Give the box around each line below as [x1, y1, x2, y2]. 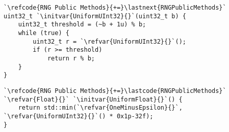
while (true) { [18, 29, 69, 37]
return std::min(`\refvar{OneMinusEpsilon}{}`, [18, 104, 183, 112]
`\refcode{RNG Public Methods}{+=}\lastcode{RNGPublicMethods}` [4, 87, 226, 94]
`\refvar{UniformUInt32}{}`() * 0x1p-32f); [4, 112, 154, 120]
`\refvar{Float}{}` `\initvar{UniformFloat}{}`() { [4, 95, 183, 103]
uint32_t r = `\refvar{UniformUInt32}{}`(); [33, 38, 186, 45]
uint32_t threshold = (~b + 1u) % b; [18, 21, 146, 28]
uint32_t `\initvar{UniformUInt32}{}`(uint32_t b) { [4, 12, 186, 20]
